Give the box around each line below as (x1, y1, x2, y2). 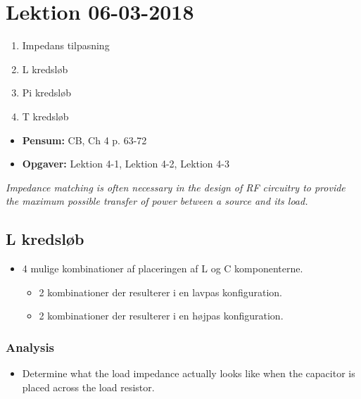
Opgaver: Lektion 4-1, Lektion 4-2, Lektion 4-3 (22, 156, 229, 171)
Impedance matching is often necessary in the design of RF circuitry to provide (6, 179, 346, 194)
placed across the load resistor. (22, 379, 155, 394)
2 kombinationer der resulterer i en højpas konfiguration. (39, 308, 284, 323)
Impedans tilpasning (22, 38, 110, 53)
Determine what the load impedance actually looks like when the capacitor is (22, 366, 355, 381)
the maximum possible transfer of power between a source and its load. (6, 194, 308, 208)
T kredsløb (22, 108, 69, 123)
